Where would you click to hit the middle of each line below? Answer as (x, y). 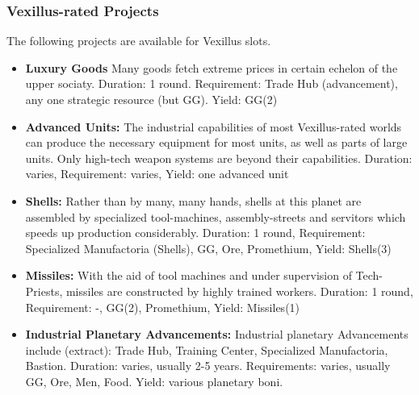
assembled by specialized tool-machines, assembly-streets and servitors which (216, 216)
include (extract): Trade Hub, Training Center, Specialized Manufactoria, (207, 349)
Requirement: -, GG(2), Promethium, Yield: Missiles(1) (163, 307)
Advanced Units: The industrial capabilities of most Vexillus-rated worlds (214, 126)
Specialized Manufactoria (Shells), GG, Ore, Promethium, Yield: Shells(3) (208, 248)
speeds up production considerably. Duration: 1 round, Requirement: (195, 233)
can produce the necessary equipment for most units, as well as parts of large (216, 142)
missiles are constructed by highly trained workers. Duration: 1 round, (239, 291)
